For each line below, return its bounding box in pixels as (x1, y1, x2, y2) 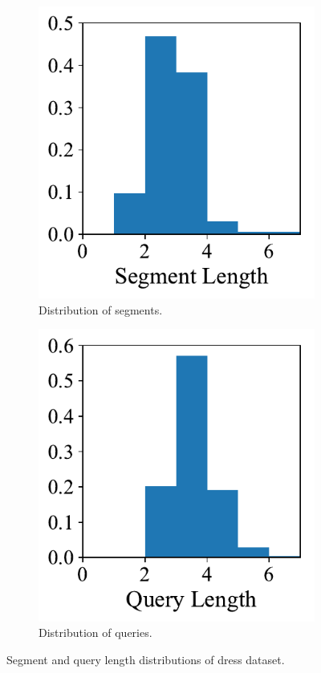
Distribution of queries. (39, 624, 152, 641)
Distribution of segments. (39, 301, 163, 318)
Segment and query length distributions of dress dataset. (6, 651, 285, 667)
